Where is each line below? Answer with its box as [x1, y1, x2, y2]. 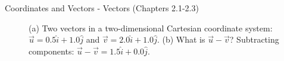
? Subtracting [229, 33, 279, 46]
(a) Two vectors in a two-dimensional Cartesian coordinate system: [29, 21, 273, 34]
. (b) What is [157, 33, 205, 46]
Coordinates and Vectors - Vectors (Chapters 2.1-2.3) [5, 2, 199, 14]
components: [29, 44, 74, 57]
